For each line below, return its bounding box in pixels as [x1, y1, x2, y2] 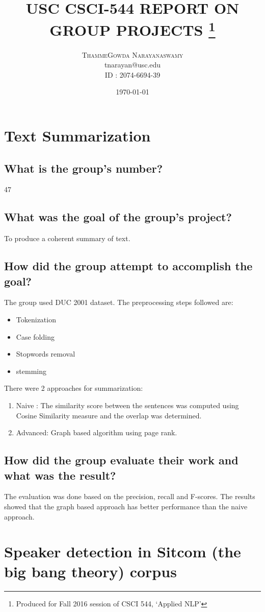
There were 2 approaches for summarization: [4, 383, 143, 393]
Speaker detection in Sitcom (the [4, 541, 241, 562]
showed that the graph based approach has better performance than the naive [4, 501, 248, 511]
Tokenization [16, 314, 56, 324]
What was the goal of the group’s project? [4, 209, 232, 225]
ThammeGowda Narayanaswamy [82, 49, 183, 60]
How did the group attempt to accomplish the [4, 258, 253, 274]
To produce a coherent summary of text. [4, 233, 130, 244]
